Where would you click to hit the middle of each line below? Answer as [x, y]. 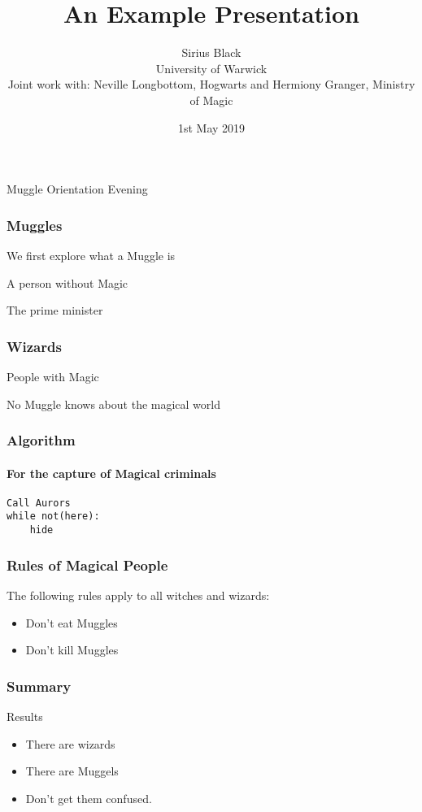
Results [25, 716]
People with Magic [53, 376]
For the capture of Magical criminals [111, 473]
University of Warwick [211, 68]
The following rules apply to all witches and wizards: [138, 595]
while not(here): [53, 517]
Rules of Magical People [87, 564]
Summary [39, 686]
